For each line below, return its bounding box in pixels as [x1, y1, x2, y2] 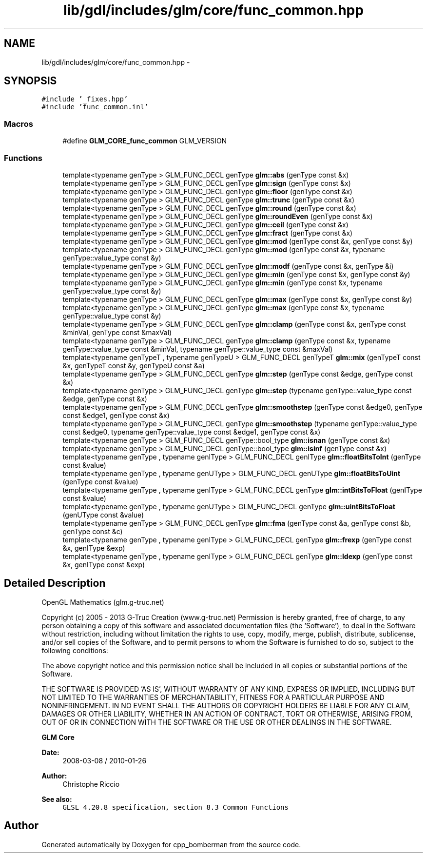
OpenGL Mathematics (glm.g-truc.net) [41, 598, 164, 606]
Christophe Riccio [62, 779, 120, 788]
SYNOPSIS [4, 75, 57, 87]
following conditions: [41, 646, 108, 655]
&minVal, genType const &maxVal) [62, 328, 172, 337]
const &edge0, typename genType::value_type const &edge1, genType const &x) [62, 427, 321, 436]
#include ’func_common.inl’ [41, 103, 149, 111]
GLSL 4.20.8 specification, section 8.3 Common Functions [62, 803, 289, 811]
